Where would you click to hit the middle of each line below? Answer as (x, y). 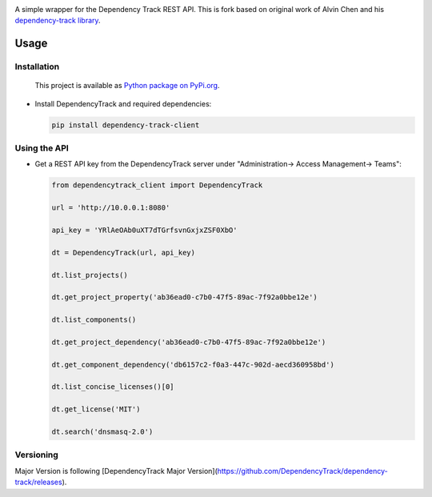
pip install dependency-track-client (126, 125)
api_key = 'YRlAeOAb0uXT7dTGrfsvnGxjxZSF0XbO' (144, 230)
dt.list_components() (94, 320)
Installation (37, 66)
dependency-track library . (58, 21)
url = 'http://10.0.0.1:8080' (111, 208)
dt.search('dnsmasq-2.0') (102, 432)
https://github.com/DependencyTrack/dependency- (302, 471)
